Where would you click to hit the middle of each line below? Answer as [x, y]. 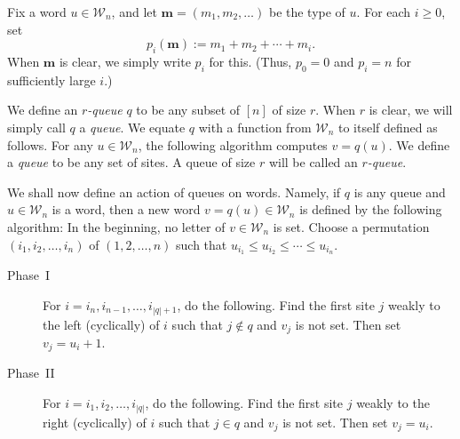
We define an [43, 110]
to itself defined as [388, 127]
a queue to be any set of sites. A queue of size [131, 162]
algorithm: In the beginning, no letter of [116, 226]
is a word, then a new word [126, 209]
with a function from [255, 127]
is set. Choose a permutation [351, 226]
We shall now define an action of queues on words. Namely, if [174, 192]
